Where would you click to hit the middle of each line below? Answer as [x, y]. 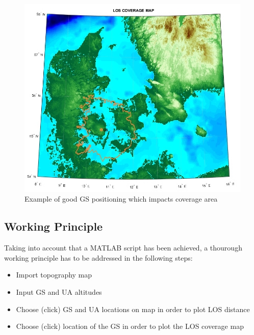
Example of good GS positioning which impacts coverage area [121, 199]
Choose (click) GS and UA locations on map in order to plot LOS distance [133, 309]
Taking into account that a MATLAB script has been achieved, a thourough [123, 248]
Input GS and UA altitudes [59, 292]
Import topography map [54, 275]
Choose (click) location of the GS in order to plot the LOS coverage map [130, 326]
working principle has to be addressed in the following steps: [98, 257]
